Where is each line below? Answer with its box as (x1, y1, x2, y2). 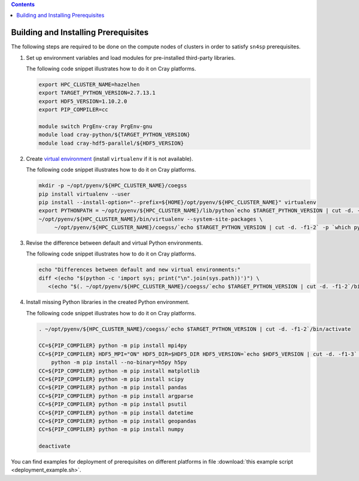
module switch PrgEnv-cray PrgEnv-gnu (38, 123, 153, 130)
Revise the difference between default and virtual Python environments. (26, 239, 203, 246)
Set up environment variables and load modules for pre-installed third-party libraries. (26, 54, 236, 61)
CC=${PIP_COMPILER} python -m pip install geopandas (38, 418, 197, 424)
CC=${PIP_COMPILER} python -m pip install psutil (38, 401, 187, 408)
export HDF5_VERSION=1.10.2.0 (38, 98, 127, 105)
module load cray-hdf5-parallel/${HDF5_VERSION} (38, 139, 184, 147)
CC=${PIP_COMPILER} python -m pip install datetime (38, 409, 194, 416)
